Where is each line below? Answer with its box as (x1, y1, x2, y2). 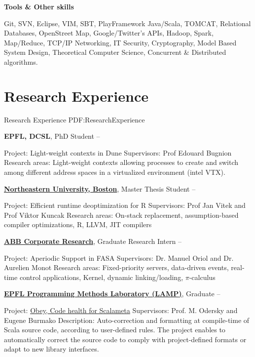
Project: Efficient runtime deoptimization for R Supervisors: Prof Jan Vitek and (4, 200, 246, 210)
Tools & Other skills (4, 1, 74, 11)
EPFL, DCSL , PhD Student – (4, 131, 100, 141)
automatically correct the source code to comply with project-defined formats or (4, 334, 247, 344)
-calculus (189, 272, 216, 282)
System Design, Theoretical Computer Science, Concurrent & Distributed (4, 47, 226, 57)
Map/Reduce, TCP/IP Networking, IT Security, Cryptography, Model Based (4, 37, 237, 47)
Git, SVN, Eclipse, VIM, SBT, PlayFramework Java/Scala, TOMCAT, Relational (4, 18, 251, 28)
